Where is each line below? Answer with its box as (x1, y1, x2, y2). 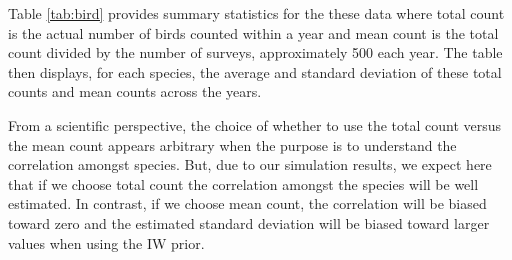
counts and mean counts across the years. (8, 81, 262, 102)
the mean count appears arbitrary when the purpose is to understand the (8, 134, 457, 155)
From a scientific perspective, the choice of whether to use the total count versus (8, 114, 502, 135)
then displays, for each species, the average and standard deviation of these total (8, 61, 502, 82)
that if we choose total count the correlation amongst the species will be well (8, 173, 479, 194)
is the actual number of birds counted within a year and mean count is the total (8, 22, 499, 43)
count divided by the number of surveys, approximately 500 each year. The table (8, 42, 503, 63)
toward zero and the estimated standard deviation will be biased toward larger (8, 212, 490, 233)
